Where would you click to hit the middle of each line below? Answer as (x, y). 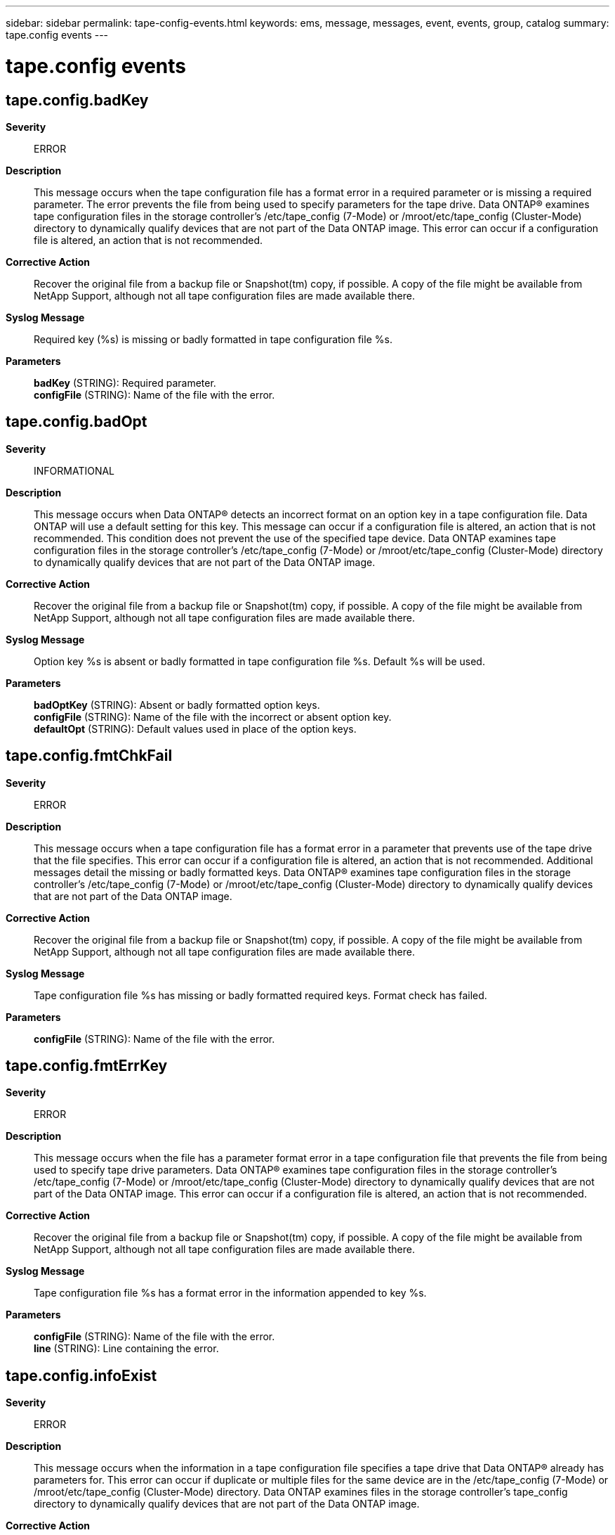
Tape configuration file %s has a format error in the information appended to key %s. (230, 1293)
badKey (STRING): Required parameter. (125, 383)
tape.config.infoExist (81, 1375)
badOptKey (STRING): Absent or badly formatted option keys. (177, 705)
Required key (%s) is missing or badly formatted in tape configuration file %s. (213, 339)
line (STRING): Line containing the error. (126, 1349)
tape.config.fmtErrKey (87, 1066)
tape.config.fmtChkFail (89, 756)
